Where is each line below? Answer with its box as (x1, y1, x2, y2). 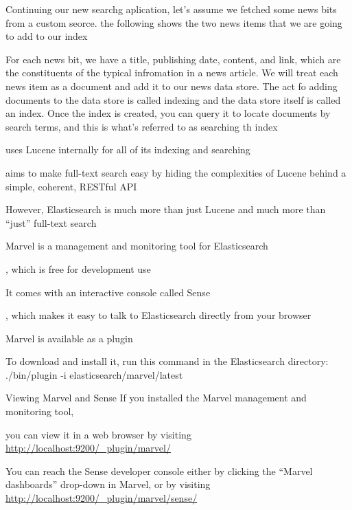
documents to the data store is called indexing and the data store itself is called (5, 92, 341, 107)
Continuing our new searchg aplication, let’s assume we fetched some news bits (5, 2, 337, 16)
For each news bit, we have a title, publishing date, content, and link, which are (5, 52, 341, 66)
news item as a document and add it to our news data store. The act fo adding (5, 78, 338, 93)
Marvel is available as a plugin (5, 331, 133, 345)
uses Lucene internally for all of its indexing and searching (5, 142, 250, 157)
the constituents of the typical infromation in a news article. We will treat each (5, 65, 338, 80)
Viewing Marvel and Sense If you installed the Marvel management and (5, 390, 307, 405)
